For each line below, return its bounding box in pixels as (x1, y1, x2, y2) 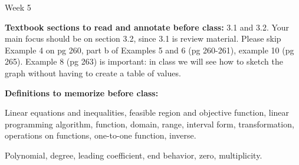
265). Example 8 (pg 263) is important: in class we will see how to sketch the (5, 55, 283, 68)
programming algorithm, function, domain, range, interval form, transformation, (5, 117, 294, 130)
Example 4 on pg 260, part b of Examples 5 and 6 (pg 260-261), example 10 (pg (5, 43, 294, 56)
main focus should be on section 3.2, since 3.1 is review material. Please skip (5, 32, 281, 45)
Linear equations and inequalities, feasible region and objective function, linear (5, 106, 290, 119)
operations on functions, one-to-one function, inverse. (5, 129, 196, 142)
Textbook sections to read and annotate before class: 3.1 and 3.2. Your (5, 21, 290, 33)
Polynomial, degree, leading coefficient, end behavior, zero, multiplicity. (5, 149, 262, 161)
